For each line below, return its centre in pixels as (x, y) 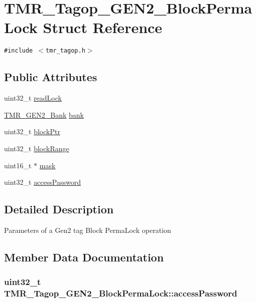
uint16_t (18, 165)
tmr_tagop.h (66, 51)
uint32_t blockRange (37, 148)
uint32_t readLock (33, 98)
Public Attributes (51, 77)
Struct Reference (103, 27)
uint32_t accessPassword (42, 182)
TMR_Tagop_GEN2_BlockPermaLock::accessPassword (121, 293)
